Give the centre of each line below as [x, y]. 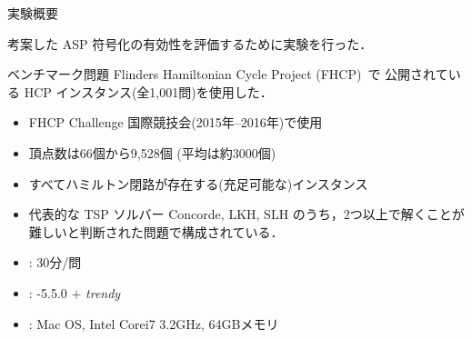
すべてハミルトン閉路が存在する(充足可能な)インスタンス [198, 183]
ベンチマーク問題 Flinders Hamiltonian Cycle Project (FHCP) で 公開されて [228, 74]
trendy [103, 292]
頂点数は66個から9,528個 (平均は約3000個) [152, 152]
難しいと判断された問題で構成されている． [156, 231]
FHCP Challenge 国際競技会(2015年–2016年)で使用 [176, 122]
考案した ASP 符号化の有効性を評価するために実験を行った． [190, 43]
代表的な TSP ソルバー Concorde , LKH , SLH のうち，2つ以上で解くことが [246, 214]
